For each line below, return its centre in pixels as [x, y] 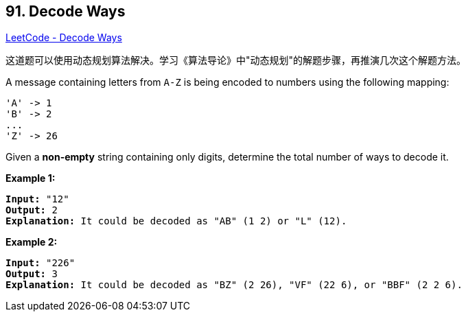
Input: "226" [40, 263]
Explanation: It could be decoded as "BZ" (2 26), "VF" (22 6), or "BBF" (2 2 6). [234, 285]
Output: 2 [32, 210]
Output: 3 [32, 274]
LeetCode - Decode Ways [64, 38]
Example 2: [32, 242]
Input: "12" [37, 199]
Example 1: [31, 178]
